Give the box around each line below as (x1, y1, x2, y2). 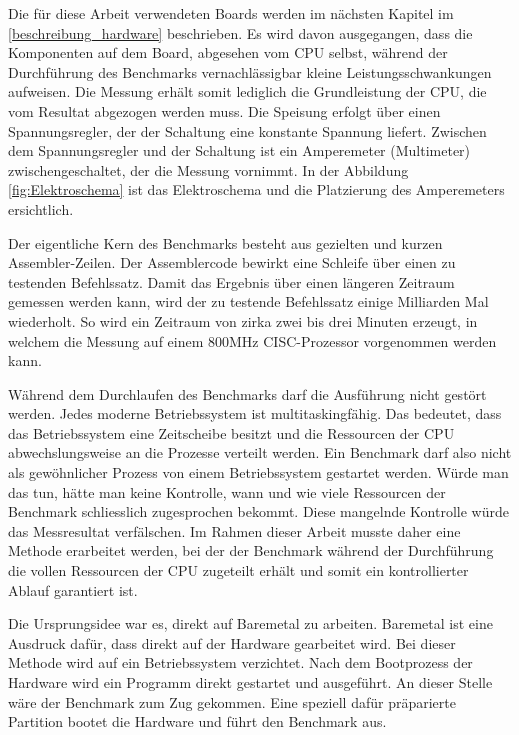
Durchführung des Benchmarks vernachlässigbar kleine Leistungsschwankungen (8, 61, 492, 82)
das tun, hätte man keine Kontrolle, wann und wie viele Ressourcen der (8, 481, 446, 502)
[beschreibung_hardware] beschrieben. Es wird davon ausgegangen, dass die (8, 22, 473, 43)
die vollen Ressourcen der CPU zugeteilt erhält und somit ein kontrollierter (8, 560, 469, 581)
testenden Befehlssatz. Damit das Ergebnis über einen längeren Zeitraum (8, 271, 455, 292)
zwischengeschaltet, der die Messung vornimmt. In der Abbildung (8, 159, 409, 180)
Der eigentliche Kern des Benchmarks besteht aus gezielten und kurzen (8, 232, 443, 253)
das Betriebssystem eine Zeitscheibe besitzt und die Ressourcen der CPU (8, 422, 455, 443)
